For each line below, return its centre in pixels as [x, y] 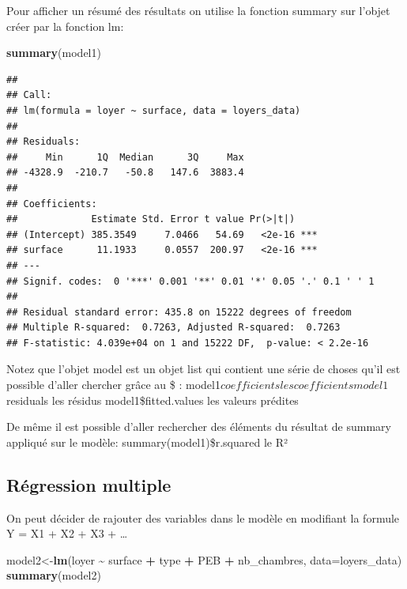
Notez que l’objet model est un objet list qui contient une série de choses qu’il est [203, 369]
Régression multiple [89, 484]
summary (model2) [54, 575]
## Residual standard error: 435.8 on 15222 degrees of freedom [179, 312]
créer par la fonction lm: [65, 26]
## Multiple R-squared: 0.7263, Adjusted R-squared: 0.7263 [173, 328]
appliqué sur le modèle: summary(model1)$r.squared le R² [147, 442]
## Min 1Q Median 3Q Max [125, 157]
